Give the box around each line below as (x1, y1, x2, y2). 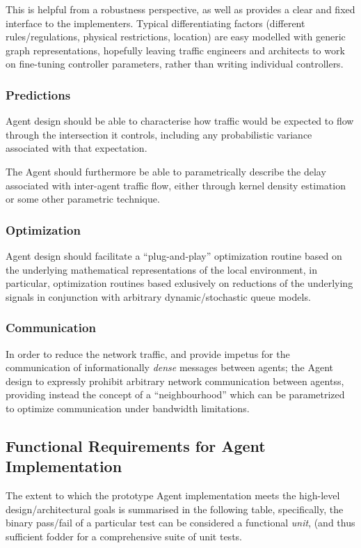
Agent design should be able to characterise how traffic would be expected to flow (6, 113, 354, 128)
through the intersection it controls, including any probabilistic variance (6, 127, 312, 141)
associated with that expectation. (6, 141, 147, 155)
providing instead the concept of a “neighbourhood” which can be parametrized (6, 387, 345, 402)
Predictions (6, 86, 71, 103)
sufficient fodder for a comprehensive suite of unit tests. (6, 529, 242, 543)
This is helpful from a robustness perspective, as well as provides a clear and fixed (6, 2, 355, 16)
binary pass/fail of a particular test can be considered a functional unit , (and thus (6, 515, 355, 530)
